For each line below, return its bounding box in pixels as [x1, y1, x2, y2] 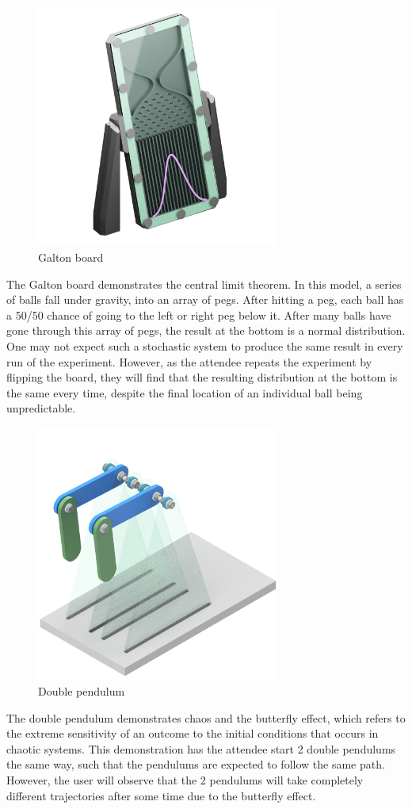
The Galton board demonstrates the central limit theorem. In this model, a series [6, 275, 402, 292]
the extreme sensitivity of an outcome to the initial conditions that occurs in [6, 725, 379, 742]
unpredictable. [6, 400, 76, 416]
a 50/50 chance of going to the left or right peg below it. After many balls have [6, 306, 391, 323]
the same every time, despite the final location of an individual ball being [6, 384, 363, 401]
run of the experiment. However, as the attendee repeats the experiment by [6, 353, 372, 370]
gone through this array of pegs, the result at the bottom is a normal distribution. [6, 322, 406, 339]
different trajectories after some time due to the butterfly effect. [6, 787, 316, 803]
